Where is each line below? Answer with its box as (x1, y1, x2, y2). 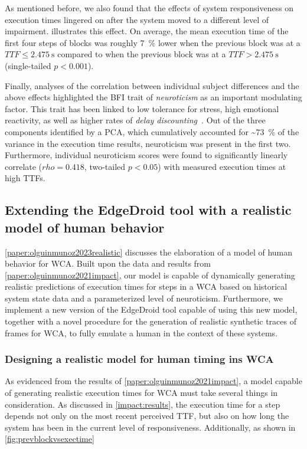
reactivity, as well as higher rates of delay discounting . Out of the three (5, 114, 266, 126)
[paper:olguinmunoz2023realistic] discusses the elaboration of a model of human (5, 245, 293, 258)
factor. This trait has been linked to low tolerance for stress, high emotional (5, 102, 279, 114)
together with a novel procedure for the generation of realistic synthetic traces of (5, 315, 296, 327)
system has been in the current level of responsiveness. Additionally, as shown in (5, 421, 296, 433)
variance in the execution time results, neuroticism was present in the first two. (5, 137, 291, 149)
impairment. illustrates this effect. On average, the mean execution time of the (5, 25, 289, 37)
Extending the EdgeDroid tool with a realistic (5, 201, 292, 219)
